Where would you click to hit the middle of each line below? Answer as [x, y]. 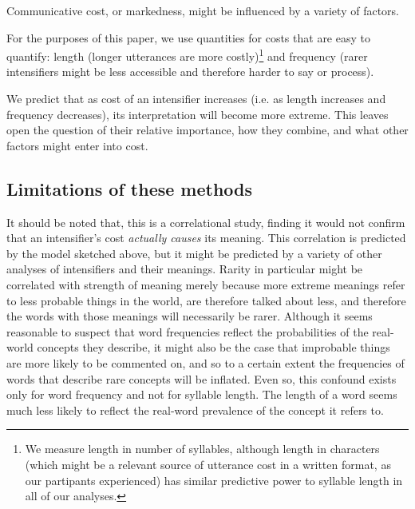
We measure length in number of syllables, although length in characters [202, 449]
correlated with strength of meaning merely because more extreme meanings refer [206, 284]
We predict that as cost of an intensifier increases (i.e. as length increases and [196, 99]
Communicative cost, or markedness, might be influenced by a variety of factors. [203, 10]
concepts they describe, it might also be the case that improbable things [213, 347]
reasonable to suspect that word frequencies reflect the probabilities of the [188, 331]
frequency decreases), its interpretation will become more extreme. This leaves [198, 114]
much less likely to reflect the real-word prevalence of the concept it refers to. [195, 410]
